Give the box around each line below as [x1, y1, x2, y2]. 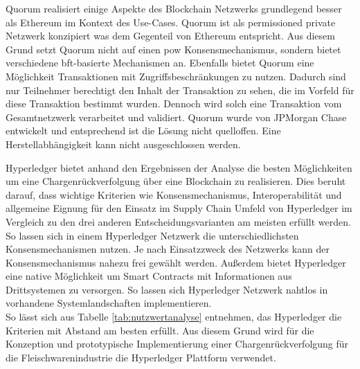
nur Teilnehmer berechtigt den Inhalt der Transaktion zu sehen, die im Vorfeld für [6, 82, 354, 97]
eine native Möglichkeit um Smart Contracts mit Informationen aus [6, 269, 292, 283]
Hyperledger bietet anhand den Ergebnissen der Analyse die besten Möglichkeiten [6, 160, 352, 174]
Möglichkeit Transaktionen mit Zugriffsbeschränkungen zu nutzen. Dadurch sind [6, 69, 346, 83]
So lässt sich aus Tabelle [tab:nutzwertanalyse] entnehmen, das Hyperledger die [6, 309, 342, 324]
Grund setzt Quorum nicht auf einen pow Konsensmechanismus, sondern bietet [6, 42, 341, 56]
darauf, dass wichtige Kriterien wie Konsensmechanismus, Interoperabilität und [6, 187, 342, 201]
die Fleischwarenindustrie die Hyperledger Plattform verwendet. [6, 350, 276, 364]
